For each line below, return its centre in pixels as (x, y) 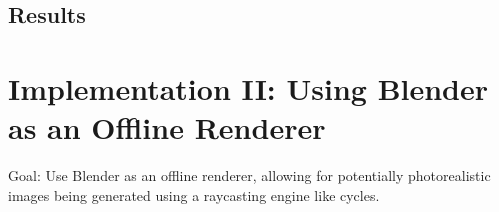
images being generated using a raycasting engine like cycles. (194, 194)
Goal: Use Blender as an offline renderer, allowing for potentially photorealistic (249, 175)
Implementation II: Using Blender (248, 87)
